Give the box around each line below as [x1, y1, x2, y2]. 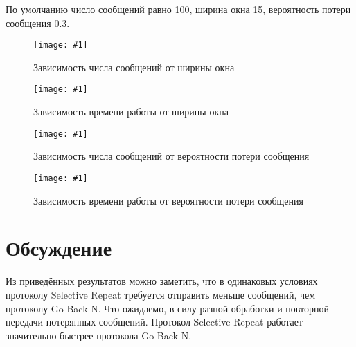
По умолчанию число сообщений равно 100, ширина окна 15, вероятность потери [6, 2, 351, 16]
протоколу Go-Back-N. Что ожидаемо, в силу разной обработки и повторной [6, 301, 329, 315]
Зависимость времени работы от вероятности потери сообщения [33, 193, 304, 207]
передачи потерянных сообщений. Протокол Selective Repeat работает [6, 315, 303, 329]
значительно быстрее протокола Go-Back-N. [6, 328, 192, 342]
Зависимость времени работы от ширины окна [33, 104, 229, 119]
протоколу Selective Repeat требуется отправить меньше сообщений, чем [6, 287, 316, 301]
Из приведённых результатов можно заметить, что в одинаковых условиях [6, 274, 318, 288]
